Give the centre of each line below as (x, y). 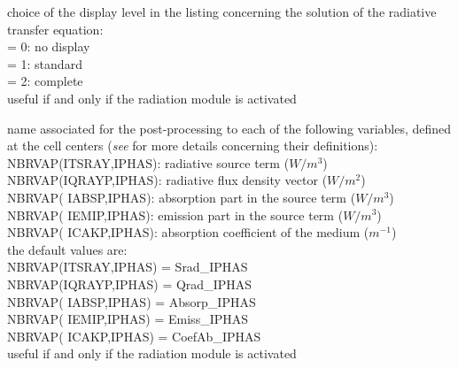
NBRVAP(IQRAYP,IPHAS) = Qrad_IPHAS (130, 284)
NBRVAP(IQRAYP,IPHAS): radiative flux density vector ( (167, 180)
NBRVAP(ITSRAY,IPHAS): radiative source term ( (148, 162)
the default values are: (67, 249)
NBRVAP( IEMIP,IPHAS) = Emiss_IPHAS (128, 319)
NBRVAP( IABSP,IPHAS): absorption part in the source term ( (182, 197)
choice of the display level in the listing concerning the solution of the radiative (222, 11)
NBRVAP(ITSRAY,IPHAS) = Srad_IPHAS (128, 267)
